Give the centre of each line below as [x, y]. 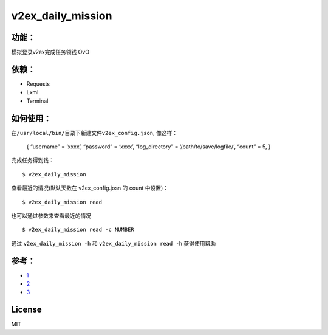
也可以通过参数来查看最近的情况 [51, 216]
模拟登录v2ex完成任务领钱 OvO [50, 52]
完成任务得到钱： [32, 161]
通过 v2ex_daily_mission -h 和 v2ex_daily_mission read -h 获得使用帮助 [113, 243]
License [26, 310]
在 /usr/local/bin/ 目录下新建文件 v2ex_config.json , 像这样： [94, 133]
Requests [38, 84]
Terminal [37, 101]
